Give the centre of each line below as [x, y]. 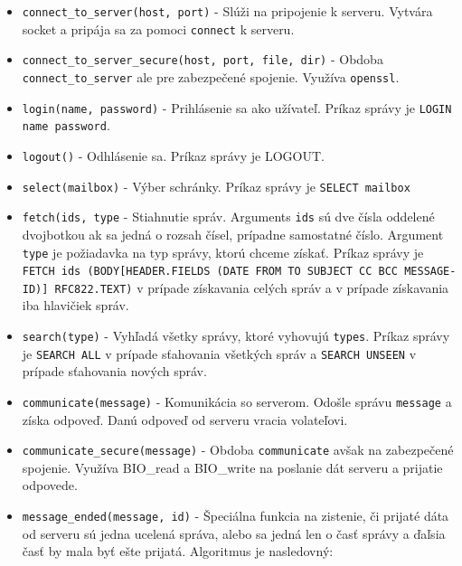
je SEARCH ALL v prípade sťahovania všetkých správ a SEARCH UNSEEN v [219, 353]
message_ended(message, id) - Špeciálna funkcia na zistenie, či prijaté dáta [236, 516]
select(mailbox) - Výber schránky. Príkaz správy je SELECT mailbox [216, 186]
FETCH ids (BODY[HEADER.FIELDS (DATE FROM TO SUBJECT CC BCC [210, 272]
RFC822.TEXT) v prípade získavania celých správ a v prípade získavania [252, 287]
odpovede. [50, 485]
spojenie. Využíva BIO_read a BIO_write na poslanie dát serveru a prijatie [232, 467]
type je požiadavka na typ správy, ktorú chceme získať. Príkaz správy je [223, 252]
